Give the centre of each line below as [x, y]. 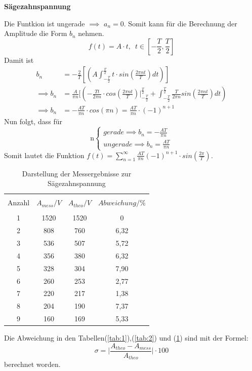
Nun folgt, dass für [33, 121]
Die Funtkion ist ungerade [45, 23]
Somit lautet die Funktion [44, 155]
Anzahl [19, 202]
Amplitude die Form [36, 33]
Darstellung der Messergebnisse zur [77, 173]
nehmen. [91, 33]
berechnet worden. [32, 364]
